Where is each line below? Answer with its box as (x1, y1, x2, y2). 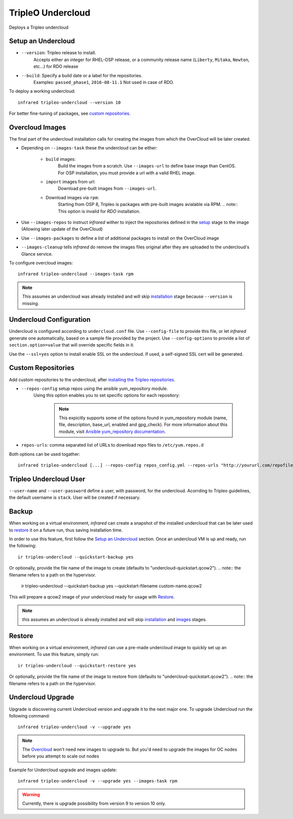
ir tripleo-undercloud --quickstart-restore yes (18, 663, 136, 668)
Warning (22, 791, 40, 798)
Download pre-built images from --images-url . (58, 185, 157, 191)
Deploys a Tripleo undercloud (9, 24, 68, 30)
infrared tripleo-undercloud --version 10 (18, 100, 121, 105)
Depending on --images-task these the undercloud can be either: (21, 145, 158, 151)
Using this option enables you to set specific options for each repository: (33, 392, 180, 398)
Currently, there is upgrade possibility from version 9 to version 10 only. (22, 800, 166, 806)
